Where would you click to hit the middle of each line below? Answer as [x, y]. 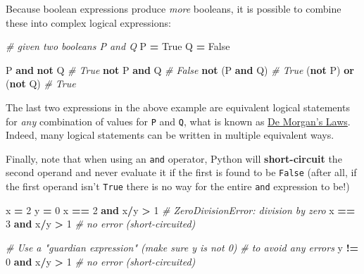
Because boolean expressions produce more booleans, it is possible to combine [174, 8]
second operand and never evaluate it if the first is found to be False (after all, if [181, 172]
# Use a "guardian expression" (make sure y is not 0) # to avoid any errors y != [182, 247]
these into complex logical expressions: [88, 22]
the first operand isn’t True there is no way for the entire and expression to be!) [178, 186]
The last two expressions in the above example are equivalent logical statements [178, 107]
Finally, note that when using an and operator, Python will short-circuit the [174, 158]
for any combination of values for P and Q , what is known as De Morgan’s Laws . [178, 121]
